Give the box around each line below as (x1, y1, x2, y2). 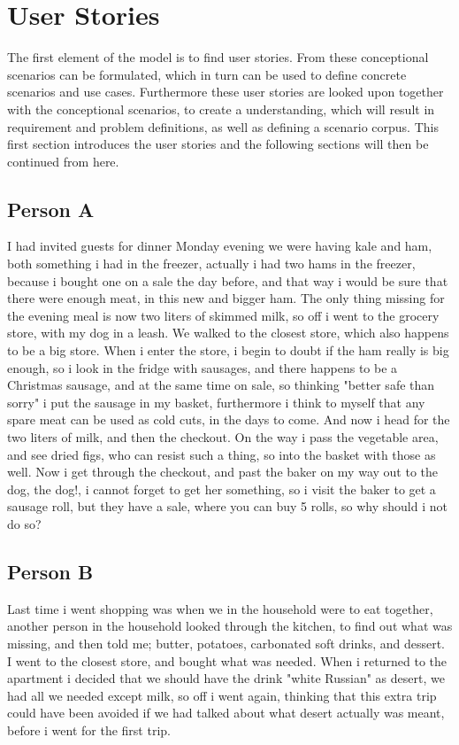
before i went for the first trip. (7, 720, 171, 739)
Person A (7, 195, 95, 222)
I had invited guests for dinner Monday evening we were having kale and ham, (7, 237, 432, 255)
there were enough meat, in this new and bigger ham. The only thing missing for (7, 289, 445, 307)
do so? (7, 514, 42, 532)
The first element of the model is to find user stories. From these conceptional (7, 48, 429, 66)
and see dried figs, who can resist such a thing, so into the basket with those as (7, 445, 436, 463)
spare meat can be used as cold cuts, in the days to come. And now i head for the (7, 410, 450, 429)
